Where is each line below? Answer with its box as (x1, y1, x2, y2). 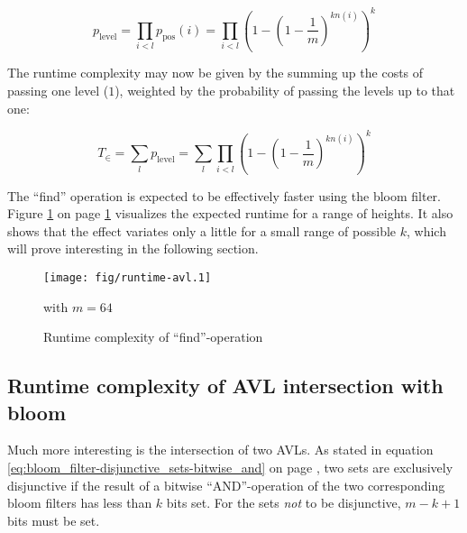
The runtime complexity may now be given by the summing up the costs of (7, 63, 424, 82)
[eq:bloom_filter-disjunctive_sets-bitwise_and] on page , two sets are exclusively (7, 458, 453, 477)
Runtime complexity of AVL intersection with (7, 372, 444, 400)
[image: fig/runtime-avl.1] (43, 271, 212, 285)
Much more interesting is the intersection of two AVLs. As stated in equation (7, 440, 434, 459)
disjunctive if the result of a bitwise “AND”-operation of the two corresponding (7, 475, 445, 494)
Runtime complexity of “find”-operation (43, 327, 263, 346)
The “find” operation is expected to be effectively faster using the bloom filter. (7, 186, 441, 205)
